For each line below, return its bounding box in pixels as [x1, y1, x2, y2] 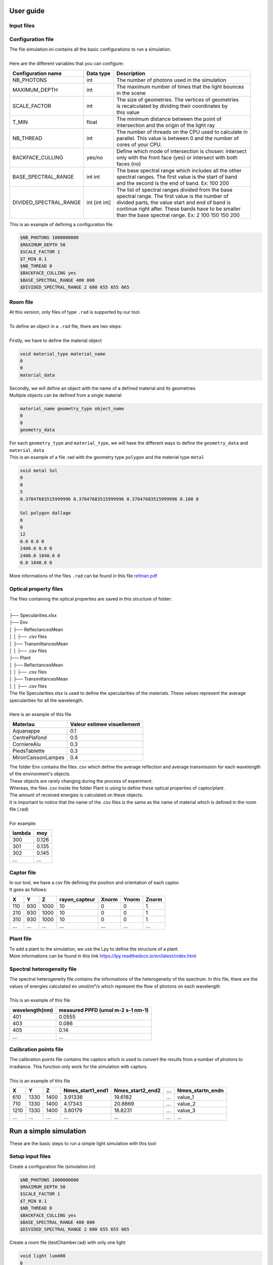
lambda [12, 830, 31, 837]
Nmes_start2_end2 [114, 1087, 161, 1094]
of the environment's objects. [9, 771, 71, 777]
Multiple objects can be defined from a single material [9, 392, 122, 398]
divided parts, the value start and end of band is [116, 199, 231, 206]
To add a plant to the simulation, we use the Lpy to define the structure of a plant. [9, 946, 179, 952]
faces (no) [116, 160, 141, 167]
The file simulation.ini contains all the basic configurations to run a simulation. [9, 46, 171, 53]
